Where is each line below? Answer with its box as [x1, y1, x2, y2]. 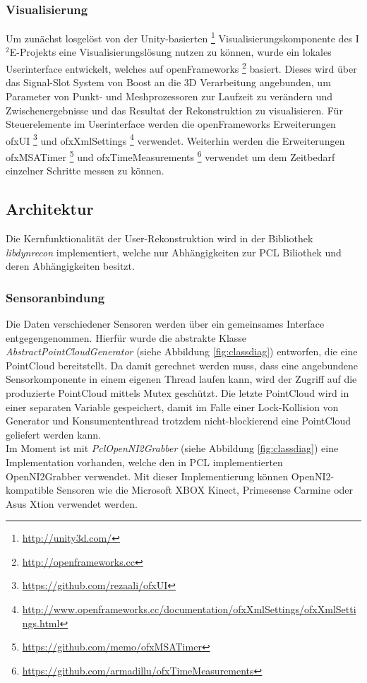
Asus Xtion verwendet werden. [6, 496, 138, 511]
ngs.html [22, 615, 60, 630]
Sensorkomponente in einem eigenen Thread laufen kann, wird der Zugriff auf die [6, 372, 357, 386]
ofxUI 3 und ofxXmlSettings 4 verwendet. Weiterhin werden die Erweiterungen [6, 131, 345, 148]
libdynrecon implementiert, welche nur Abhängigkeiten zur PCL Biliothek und [6, 244, 342, 259]
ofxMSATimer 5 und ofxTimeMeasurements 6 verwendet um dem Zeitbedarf [6, 147, 335, 164]
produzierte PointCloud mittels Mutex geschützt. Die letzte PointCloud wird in [6, 385, 349, 400]
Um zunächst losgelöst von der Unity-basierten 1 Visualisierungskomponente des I [6, 29, 359, 45]
